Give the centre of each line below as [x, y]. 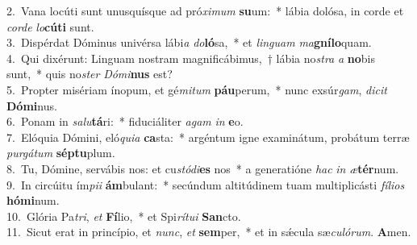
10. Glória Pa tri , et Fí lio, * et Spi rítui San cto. [124, 216]
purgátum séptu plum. [61, 153]
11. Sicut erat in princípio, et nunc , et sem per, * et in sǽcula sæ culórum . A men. [209, 232]
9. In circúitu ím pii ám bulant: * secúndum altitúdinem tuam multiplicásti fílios [206, 184]
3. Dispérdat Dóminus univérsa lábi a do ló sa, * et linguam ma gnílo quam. [189, 42]
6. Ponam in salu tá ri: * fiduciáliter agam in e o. [125, 121]
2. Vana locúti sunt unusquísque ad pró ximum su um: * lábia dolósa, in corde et [205, 10]
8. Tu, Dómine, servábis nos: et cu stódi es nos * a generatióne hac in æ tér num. [203, 168]
